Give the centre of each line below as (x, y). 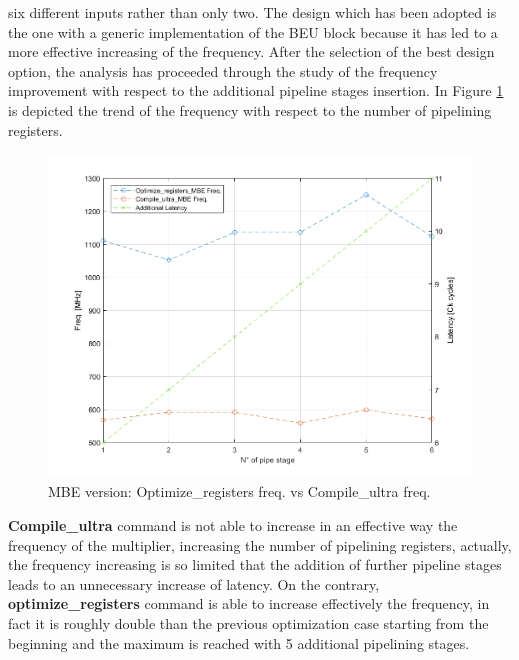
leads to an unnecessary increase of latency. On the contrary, (194, 583)
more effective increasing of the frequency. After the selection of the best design (251, 51)
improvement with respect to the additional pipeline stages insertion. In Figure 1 (256, 90)
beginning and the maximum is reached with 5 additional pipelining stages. (239, 642)
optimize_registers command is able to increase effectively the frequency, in (249, 603)
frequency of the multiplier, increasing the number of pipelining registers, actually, (260, 544)
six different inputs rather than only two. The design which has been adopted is (252, 12)
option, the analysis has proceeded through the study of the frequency (223, 70)
